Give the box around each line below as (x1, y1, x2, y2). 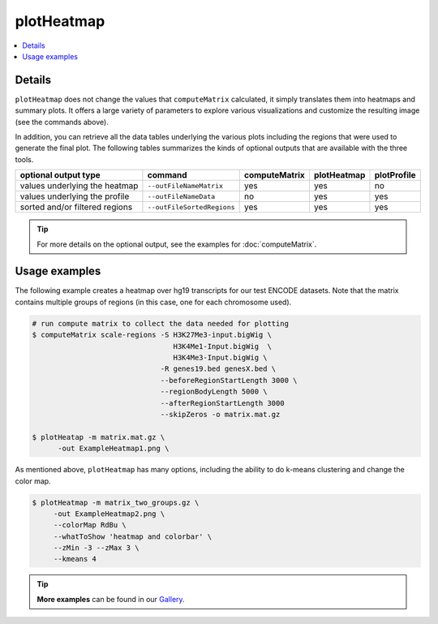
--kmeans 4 (53, 554, 97, 564)
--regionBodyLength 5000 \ (160, 387, 268, 397)
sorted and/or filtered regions (19, 201, 133, 213)
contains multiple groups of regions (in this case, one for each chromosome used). (15, 297, 292, 307)
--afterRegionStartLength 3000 (160, 398, 285, 407)
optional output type (19, 170, 101, 181)
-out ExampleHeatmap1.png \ (58, 444, 170, 454)
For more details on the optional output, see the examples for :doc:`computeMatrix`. (36, 239, 317, 249)
